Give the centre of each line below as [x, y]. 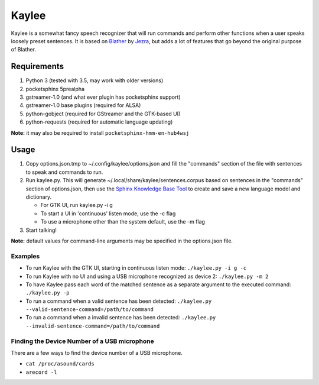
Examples [25, 256]
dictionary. [39, 197]
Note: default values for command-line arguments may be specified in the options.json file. [122, 241]
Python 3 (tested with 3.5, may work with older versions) [95, 80]
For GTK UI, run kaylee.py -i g [77, 205]
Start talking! [41, 230]
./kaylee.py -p [48, 293]
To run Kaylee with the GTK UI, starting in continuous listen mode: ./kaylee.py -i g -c [136, 268]
